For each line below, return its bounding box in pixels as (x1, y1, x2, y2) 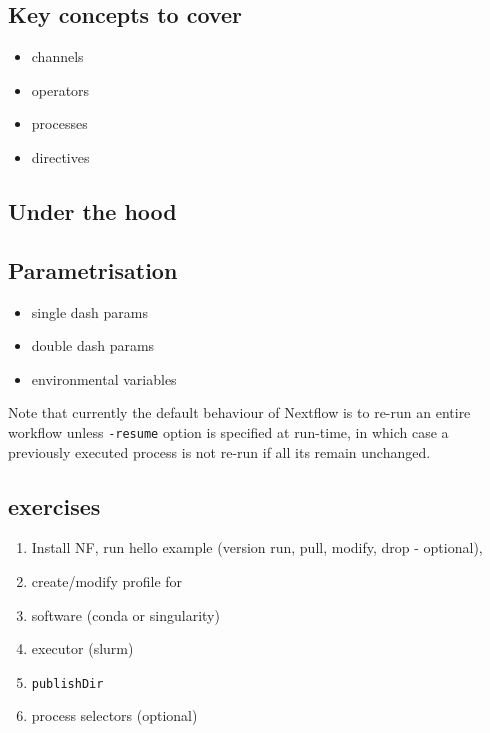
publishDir (31, 676, 104, 691)
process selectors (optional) (31, 705, 198, 726)
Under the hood (8, 195, 177, 226)
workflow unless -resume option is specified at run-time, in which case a (8, 421, 449, 442)
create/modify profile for (31, 570, 183, 591)
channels (31, 46, 84, 67)
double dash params (31, 335, 155, 356)
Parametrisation (8, 254, 178, 285)
